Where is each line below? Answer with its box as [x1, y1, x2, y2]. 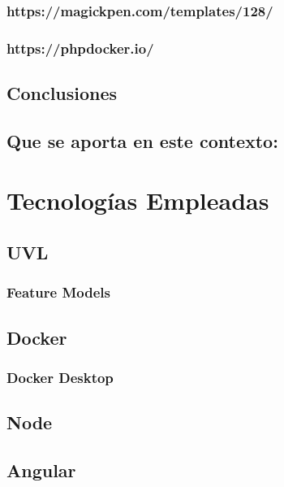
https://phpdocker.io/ [6, 37, 154, 58]
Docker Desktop [6, 367, 114, 387]
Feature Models [6, 282, 110, 302]
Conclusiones [6, 80, 118, 106]
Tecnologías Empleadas [6, 184, 269, 217]
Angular [6, 458, 76, 483]
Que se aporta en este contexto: [6, 128, 278, 153]
